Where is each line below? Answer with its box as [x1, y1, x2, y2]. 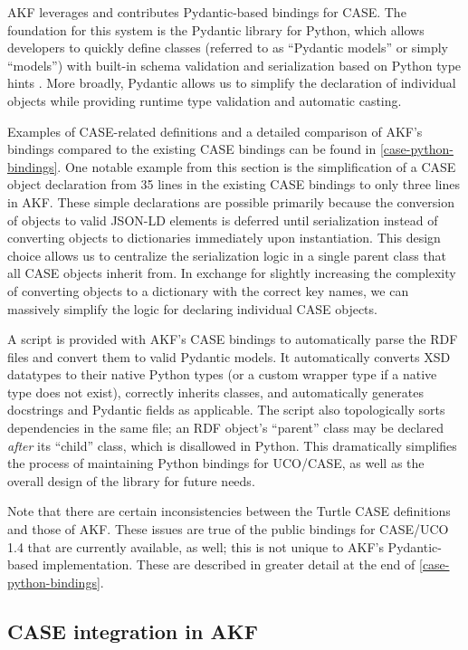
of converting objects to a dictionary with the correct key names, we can [7, 281, 409, 300]
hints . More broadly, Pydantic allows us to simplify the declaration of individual [7, 73, 456, 92]
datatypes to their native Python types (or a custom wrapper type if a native [7, 365, 437, 384]
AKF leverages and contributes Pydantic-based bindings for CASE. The [7, 3, 406, 21]
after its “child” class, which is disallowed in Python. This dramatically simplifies [7, 435, 457, 454]
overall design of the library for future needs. [7, 471, 255, 490]
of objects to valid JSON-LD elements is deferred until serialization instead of [7, 210, 438, 229]
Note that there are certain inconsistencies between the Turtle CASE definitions [7, 502, 451, 521]
